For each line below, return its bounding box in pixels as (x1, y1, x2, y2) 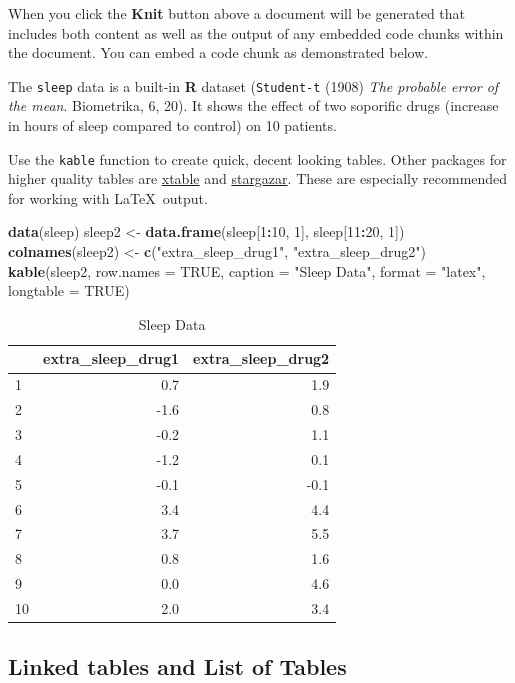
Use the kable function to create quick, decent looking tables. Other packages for (8, 148, 507, 169)
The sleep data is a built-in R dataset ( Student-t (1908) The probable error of (8, 75, 499, 96)
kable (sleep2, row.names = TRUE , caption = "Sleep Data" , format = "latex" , (8, 260, 486, 281)
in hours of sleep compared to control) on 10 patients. (8, 115, 337, 136)
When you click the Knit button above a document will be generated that (8, 3, 466, 23)
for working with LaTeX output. (8, 187, 208, 208)
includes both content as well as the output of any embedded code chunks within (8, 22, 504, 43)
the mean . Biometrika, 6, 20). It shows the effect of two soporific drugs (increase (8, 95, 499, 116)
